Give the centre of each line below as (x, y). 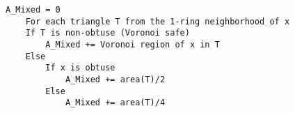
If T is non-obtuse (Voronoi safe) (107, 33)
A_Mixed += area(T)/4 (115, 103)
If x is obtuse (80, 68)
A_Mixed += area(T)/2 (115, 79)
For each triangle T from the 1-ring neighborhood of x (158, 21)
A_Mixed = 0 (33, 10)
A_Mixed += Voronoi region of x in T (133, 44)
